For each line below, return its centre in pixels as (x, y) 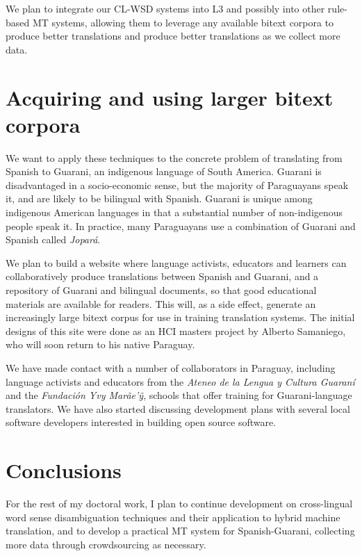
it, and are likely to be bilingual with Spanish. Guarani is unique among (159, 198)
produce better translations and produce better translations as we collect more (173, 36)
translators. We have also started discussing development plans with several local (178, 408)
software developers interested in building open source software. (141, 422)
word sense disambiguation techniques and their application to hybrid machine (173, 517)
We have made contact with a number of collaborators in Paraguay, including (171, 368)
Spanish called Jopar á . (53, 239)
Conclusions (64, 470)
